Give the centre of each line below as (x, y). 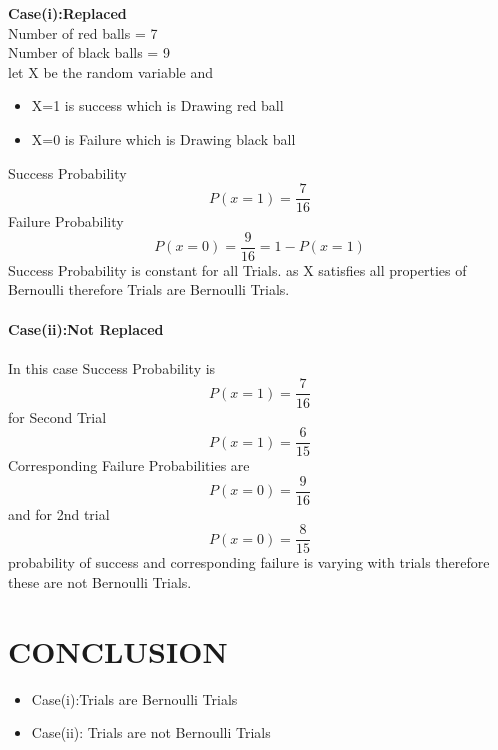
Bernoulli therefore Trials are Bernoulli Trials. (149, 289)
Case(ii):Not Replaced (86, 328)
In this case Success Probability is (112, 367)
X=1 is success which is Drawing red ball (157, 105)
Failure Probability (66, 221)
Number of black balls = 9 (89, 52)
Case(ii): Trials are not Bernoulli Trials (151, 732)
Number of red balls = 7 (83, 32)
